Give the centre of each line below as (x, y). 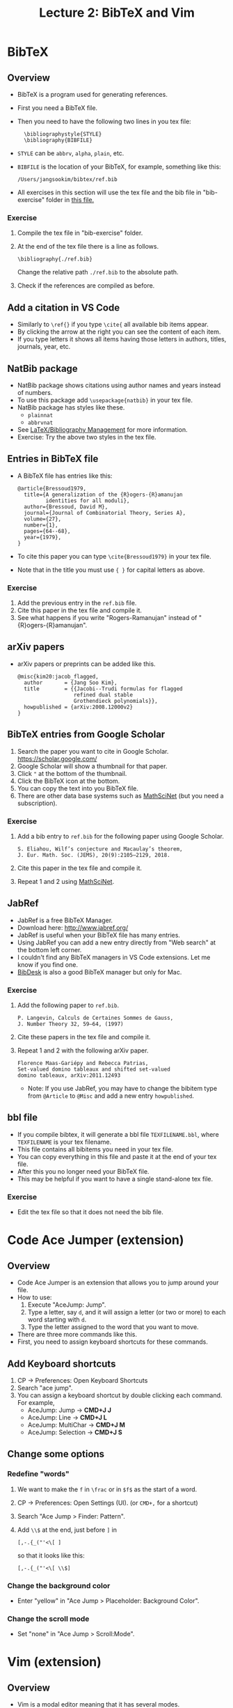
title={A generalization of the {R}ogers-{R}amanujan (103, 495)
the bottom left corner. (49, 949)
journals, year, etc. (44, 347)
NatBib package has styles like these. (71, 407)
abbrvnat (40, 423)
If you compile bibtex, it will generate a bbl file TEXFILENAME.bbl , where (118, 1134)
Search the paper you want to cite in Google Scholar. (93, 751)
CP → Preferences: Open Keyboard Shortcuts (82, 1380)
